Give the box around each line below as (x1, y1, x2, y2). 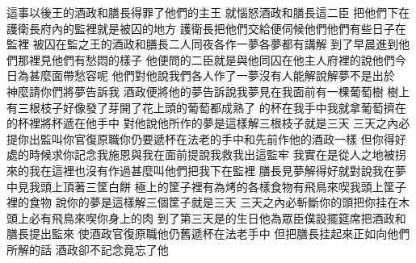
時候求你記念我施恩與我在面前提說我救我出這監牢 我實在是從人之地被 (28, 146, 395, 163)
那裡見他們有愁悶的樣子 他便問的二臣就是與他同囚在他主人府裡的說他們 (17, 51, 395, 68)
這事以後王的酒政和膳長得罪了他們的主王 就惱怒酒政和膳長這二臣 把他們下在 (6, 4, 410, 20)
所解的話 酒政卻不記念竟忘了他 (6, 240, 169, 257)
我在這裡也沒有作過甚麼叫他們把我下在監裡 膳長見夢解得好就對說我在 (28, 161, 395, 178)
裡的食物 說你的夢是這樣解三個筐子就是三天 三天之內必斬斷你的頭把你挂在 (6, 194, 399, 211)
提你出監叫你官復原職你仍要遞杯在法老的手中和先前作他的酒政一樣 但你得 (6, 130, 395, 147)
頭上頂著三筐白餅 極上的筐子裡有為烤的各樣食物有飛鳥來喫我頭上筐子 (40, 177, 406, 194)
